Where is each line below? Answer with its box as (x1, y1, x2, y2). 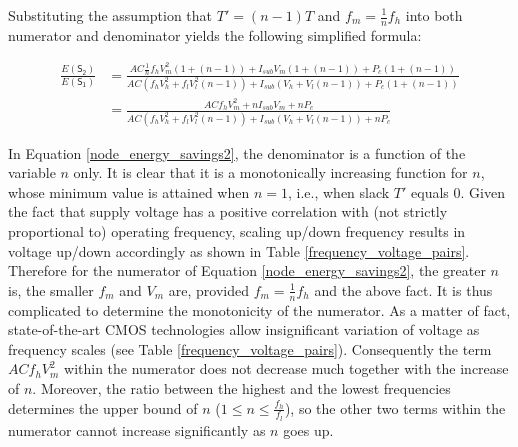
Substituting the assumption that (8, 5, 213, 25)
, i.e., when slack (287, 181, 390, 202)
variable (8, 162, 56, 183)
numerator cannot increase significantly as (8, 419, 266, 440)
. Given (460, 181, 505, 202)
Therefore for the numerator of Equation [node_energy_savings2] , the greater (8, 260, 486, 281)
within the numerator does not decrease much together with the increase (64, 358, 509, 379)
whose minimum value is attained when (8, 181, 250, 202)
